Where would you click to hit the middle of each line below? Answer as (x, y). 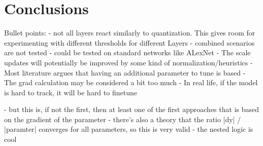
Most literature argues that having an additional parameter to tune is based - (125, 72)
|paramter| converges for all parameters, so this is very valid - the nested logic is (129, 129)
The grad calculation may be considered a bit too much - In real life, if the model (131, 82)
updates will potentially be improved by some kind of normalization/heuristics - (128, 62)
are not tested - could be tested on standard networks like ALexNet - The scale (127, 52)
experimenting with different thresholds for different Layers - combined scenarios (129, 42)
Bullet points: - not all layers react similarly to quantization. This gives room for (130, 33)
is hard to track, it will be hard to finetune (71, 92)
